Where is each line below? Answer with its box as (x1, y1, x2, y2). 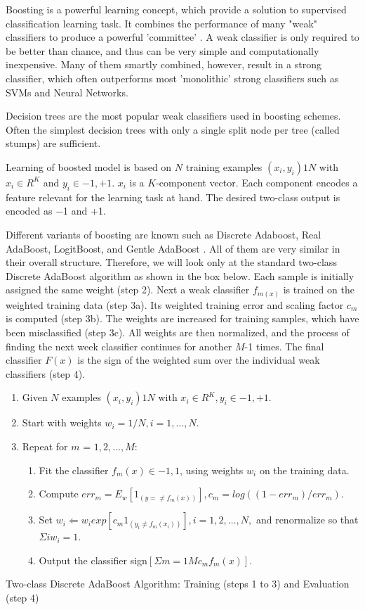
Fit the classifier (39, 462, 109, 477)
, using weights (180, 462, 244, 477)
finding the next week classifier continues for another (6, 338, 232, 353)
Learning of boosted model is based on (6, 159, 172, 174)
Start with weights (22, 415, 102, 430)
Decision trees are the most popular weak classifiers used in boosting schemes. (6, 108, 341, 123)
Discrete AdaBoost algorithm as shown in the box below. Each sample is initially (6, 268, 354, 283)
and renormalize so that (255, 512, 359, 527)
